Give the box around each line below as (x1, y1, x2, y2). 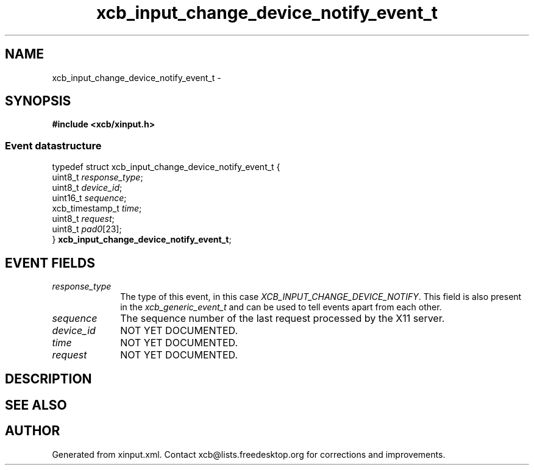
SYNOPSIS (5, 93, 71, 109)
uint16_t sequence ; (52, 193, 127, 204)
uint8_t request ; (52, 213, 115, 224)
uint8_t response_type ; (52, 172, 143, 183)
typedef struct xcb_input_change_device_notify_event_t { (52, 162, 280, 173)
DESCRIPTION (5, 371, 92, 387)
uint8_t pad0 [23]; (52, 224, 122, 235)
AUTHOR (5, 423, 60, 439)
